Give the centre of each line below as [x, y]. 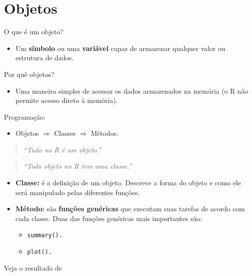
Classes [65, 133]
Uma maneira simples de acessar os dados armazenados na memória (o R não [132, 90]
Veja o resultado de [33, 267]
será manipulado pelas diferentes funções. [77, 192]
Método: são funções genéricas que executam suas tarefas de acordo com [130, 209]
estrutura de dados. [45, 58]
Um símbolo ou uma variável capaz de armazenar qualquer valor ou [120, 48]
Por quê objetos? [29, 74]
